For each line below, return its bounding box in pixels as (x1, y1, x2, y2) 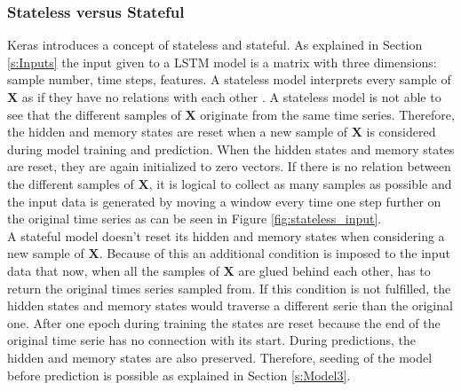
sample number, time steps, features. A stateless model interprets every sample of (7, 70, 451, 89)
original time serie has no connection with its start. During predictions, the (7, 331, 417, 349)
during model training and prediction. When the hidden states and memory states (7, 139, 455, 158)
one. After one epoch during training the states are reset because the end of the (7, 313, 441, 332)
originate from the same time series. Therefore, (200, 105, 455, 123)
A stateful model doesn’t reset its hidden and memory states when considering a (7, 226, 445, 245)
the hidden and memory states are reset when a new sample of (7, 122, 348, 141)
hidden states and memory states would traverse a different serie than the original (7, 296, 453, 315)
